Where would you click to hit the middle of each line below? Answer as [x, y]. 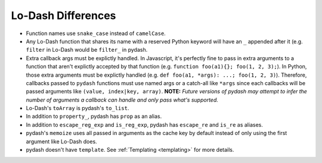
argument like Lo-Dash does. [62, 141]
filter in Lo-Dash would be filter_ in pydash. [87, 50]
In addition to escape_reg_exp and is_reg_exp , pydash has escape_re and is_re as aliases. [145, 124]
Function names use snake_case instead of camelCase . [96, 33]
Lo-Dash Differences [64, 15]
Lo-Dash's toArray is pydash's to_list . [78, 108]
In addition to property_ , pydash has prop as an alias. [94, 117]
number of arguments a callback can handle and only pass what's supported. [122, 100]
